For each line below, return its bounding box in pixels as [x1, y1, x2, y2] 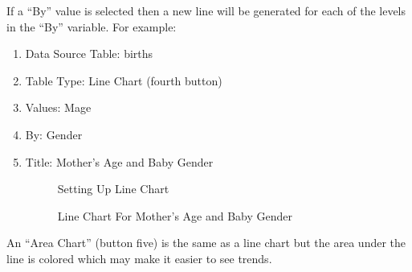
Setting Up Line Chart [57, 180, 169, 197]
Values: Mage [25, 99, 92, 116]
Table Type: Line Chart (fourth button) [25, 72, 222, 89]
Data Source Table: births [25, 45, 153, 62]
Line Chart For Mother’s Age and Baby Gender [57, 207, 293, 224]
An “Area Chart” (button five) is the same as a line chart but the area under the [6, 234, 406, 251]
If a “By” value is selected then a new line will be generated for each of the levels [6, 2, 406, 19]
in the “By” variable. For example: [6, 18, 177, 35]
